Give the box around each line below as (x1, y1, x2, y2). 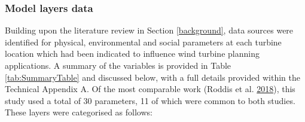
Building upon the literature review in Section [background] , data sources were (5, 24, 294, 36)
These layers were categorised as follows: (5, 106, 152, 118)
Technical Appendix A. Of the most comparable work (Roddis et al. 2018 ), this (5, 83, 295, 95)
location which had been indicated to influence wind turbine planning (5, 47, 260, 60)
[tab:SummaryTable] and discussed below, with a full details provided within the (5, 71, 300, 83)
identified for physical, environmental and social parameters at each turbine (5, 35, 282, 48)
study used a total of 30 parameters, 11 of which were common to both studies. (5, 94, 295, 106)
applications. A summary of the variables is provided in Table (5, 59, 231, 71)
